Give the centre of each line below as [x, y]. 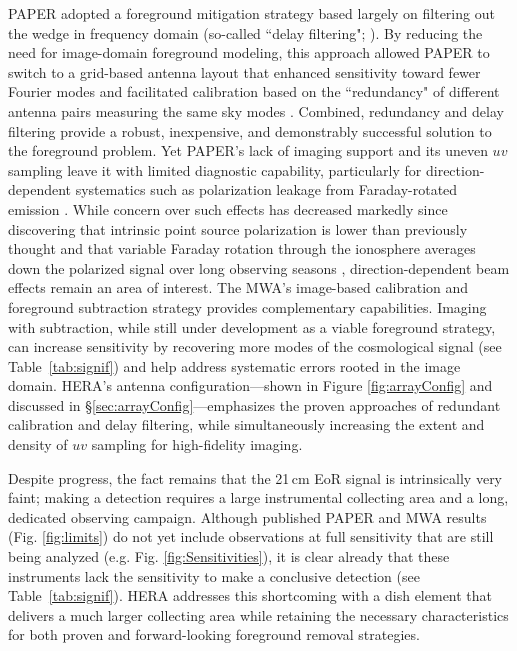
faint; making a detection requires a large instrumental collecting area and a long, [258, 497]
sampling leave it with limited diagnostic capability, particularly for [215, 169]
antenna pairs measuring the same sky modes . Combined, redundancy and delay [256, 110]
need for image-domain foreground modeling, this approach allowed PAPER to [249, 52]
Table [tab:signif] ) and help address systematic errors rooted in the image [234, 365]
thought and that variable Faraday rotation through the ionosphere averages [242, 248]
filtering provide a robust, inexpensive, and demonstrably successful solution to [250, 130]
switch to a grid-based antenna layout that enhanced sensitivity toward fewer [244, 71]
